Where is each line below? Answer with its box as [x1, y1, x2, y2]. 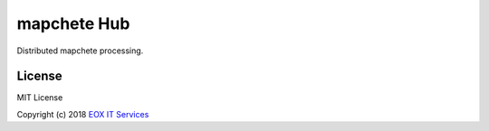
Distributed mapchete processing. [16, 45, 144, 56]
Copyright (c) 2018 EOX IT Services [16, 108, 149, 119]
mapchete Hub [16, 14, 130, 33]
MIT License [16, 92, 63, 103]
